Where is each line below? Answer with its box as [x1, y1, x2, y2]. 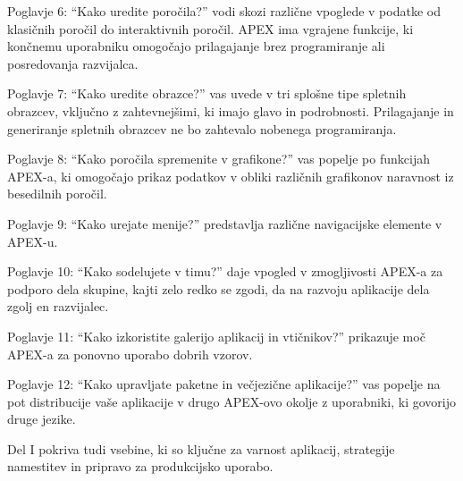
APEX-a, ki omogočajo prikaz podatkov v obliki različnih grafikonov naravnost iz [7, 166, 454, 185]
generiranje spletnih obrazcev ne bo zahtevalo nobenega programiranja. [7, 119, 397, 138]
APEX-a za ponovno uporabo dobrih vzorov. [7, 344, 253, 363]
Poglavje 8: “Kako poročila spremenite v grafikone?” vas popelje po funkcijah [7, 149, 430, 168]
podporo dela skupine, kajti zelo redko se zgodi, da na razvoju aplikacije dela [7, 279, 430, 298]
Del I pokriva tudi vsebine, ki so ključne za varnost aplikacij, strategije [7, 439, 395, 458]
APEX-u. [7, 232, 58, 250]
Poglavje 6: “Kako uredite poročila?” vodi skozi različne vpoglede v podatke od [7, 2, 441, 20]
